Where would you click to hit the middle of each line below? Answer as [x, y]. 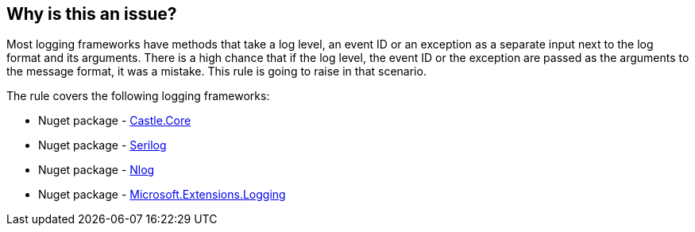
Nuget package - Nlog [97, 170]
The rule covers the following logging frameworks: [138, 96]
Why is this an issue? [92, 14]
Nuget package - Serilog [102, 145]
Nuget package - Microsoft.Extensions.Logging [162, 195]
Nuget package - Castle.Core [115, 121]
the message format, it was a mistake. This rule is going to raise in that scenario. [216, 72]
